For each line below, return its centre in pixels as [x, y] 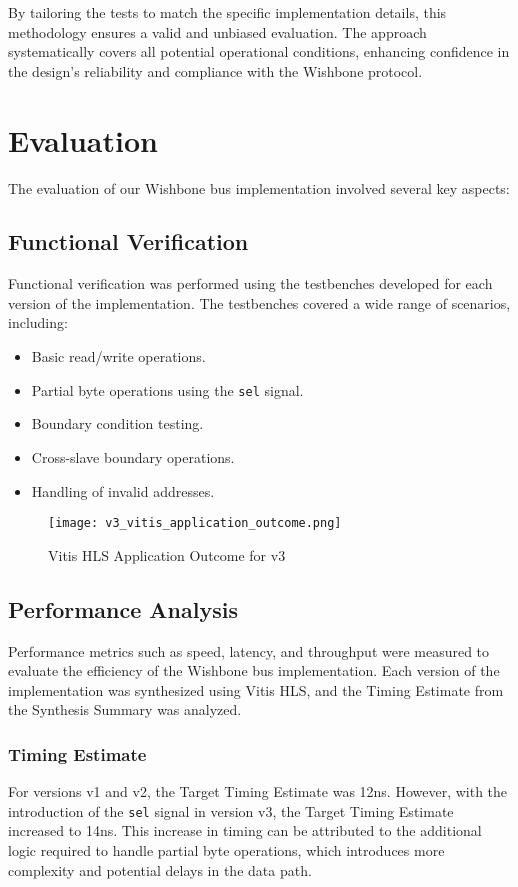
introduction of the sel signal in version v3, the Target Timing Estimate [231, 810]
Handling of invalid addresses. [123, 490]
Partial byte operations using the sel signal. [167, 389]
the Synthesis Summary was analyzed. [125, 709]
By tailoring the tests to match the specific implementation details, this [227, 12]
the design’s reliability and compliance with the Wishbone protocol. [215, 70]
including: [38, 322]
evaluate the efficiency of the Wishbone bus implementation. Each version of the [254, 670]
